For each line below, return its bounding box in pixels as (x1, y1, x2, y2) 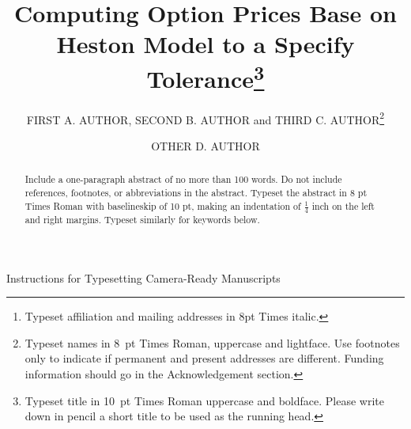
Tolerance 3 (146, 59, 265, 94)
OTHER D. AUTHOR (151, 138, 260, 154)
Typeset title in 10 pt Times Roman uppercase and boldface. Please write (25, 392, 384, 408)
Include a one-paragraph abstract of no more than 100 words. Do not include (25, 173, 342, 186)
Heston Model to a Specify (56, 28, 355, 60)
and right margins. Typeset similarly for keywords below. (25, 212, 260, 226)
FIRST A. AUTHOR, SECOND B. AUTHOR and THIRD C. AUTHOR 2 (26, 108, 385, 127)
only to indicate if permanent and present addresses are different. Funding (25, 350, 384, 366)
